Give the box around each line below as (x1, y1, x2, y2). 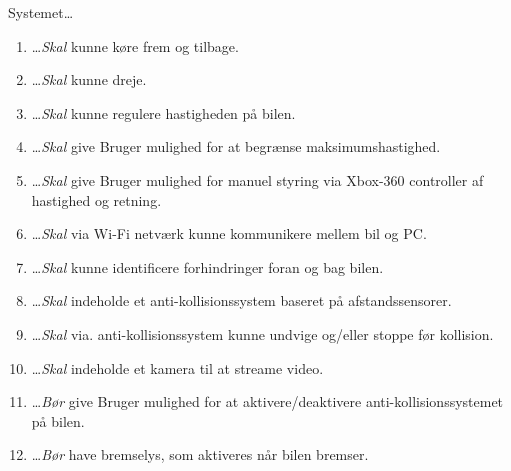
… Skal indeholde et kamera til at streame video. (31, 357, 324, 378)
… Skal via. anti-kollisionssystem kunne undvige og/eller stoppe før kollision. (31, 323, 494, 344)
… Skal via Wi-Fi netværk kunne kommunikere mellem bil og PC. (31, 223, 427, 244)
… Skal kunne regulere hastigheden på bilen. (31, 102, 296, 123)
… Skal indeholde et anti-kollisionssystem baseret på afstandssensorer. (31, 290, 452, 311)
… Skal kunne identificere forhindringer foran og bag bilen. (31, 256, 384, 277)
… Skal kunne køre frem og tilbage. (31, 35, 239, 56)
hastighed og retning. (31, 189, 162, 210)
